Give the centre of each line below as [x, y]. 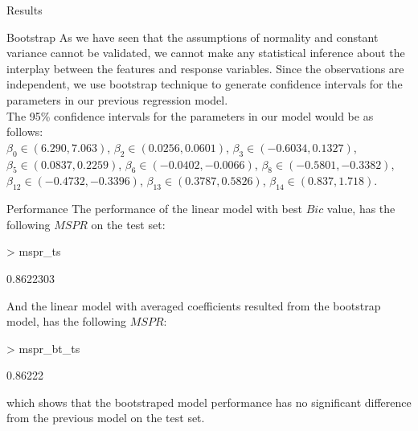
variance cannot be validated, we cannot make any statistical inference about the [206, 53]
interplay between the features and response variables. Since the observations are [205, 68]
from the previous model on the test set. [106, 418]
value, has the [361, 209]
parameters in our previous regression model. [117, 99]
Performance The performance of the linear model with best [154, 209]
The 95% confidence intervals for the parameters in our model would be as [190, 115]
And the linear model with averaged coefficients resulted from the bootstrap [194, 305]
